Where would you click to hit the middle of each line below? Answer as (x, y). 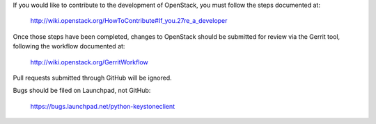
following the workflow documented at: (69, 46)
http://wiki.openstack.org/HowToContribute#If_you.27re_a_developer (129, 21)
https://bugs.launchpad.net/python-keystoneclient (103, 106)
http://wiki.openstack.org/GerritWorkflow (89, 62)
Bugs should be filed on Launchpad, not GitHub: (82, 91)
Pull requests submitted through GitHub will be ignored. (92, 78)
